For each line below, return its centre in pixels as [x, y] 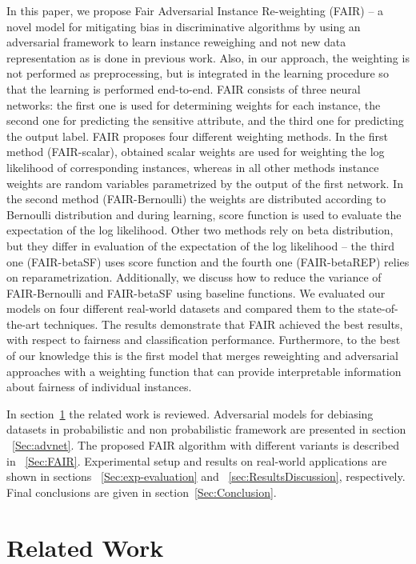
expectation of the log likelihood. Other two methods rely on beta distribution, [200, 230]
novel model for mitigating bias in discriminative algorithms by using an [184, 26]
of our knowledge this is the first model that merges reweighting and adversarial [202, 356]
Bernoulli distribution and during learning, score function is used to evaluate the [204, 214]
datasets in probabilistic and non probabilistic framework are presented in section [206, 429]
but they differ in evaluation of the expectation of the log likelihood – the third [201, 245]
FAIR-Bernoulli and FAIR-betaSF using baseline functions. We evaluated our [196, 292]
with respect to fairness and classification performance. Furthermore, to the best [204, 340]
